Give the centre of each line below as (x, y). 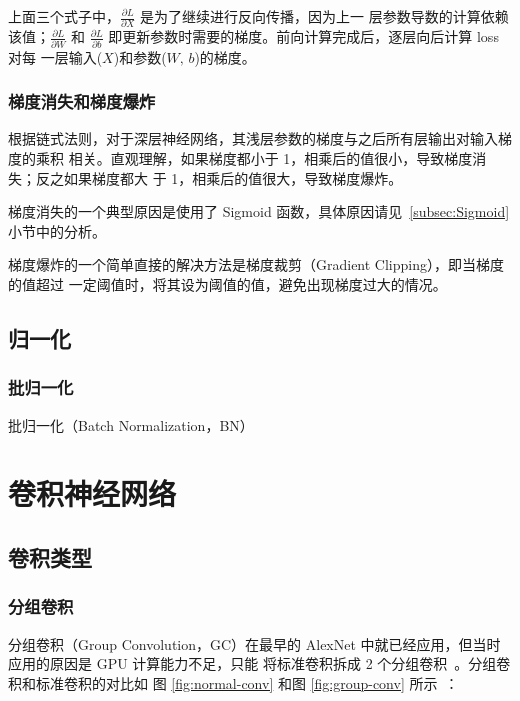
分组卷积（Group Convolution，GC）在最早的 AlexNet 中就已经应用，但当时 (254, 643)
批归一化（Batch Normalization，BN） (131, 424)
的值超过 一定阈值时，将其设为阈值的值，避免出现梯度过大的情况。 (227, 284)
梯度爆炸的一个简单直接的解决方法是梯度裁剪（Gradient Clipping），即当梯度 (256, 264)
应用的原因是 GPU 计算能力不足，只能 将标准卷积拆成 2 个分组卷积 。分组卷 (259, 663)
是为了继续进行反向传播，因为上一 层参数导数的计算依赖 (324, 16)
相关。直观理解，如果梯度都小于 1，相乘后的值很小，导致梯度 (270, 158)
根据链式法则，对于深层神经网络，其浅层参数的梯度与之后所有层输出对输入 (253, 138)
